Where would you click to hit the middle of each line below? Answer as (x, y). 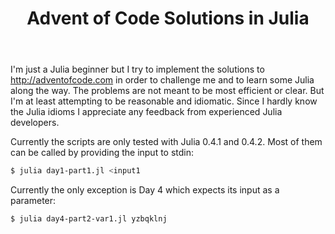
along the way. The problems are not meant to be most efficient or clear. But (167, 91)
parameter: (33, 201)
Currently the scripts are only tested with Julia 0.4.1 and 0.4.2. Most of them (166, 142)
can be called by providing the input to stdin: (102, 153)
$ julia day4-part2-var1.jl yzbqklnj (89, 219)
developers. (35, 123)
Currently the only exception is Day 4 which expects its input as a (145, 190)
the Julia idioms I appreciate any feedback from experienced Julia (146, 112)
